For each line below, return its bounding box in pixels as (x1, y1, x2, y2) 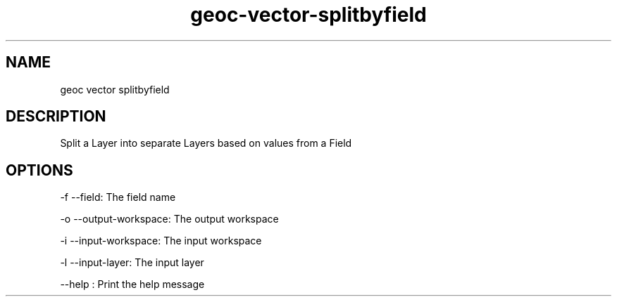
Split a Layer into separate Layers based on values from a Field (60, 137, 352, 150)
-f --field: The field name (60, 191, 176, 204)
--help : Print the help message (60, 278, 205, 291)
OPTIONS (6, 161, 73, 179)
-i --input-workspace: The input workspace (60, 235, 262, 247)
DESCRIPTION (6, 107, 106, 126)
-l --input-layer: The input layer (60, 256, 204, 269)
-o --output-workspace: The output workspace (60, 213, 279, 225)
